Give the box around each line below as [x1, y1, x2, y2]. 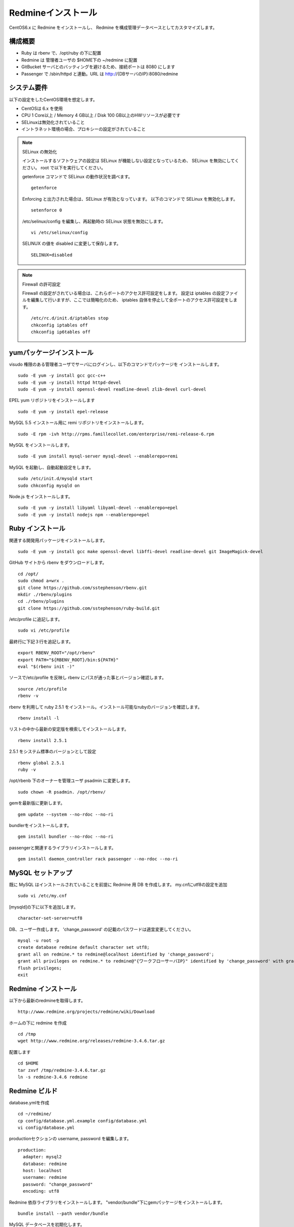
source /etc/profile [18, 686, 67, 692]
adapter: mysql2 [23, 1154, 62, 1160]
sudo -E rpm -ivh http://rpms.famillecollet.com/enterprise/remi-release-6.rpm [18, 431, 214, 437]
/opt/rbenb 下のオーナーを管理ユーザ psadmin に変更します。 [9, 778, 133, 784]
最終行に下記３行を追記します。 [9, 639, 73, 644]
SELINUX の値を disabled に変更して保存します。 [22, 240, 121, 246]
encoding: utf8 [23, 1188, 59, 1194]
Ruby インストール [9, 524, 66, 533]
